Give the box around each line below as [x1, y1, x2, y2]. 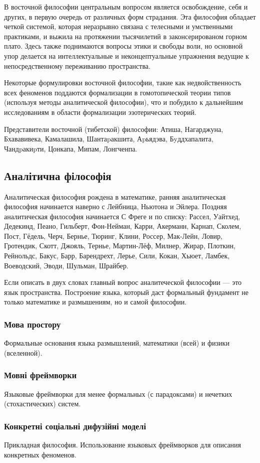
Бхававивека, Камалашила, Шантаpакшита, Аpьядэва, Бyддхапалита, [4, 133, 213, 144]
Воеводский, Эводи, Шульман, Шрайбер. [4, 260, 128, 270]
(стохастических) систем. [4, 398, 81, 409]
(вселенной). [4, 347, 42, 358]
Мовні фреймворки [4, 369, 77, 381]
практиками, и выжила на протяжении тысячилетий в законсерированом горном [4, 31, 247, 41]
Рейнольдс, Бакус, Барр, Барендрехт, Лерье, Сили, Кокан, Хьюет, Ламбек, [4, 250, 230, 261]
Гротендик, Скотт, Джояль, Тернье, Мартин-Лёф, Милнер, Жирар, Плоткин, [4, 240, 235, 251]
